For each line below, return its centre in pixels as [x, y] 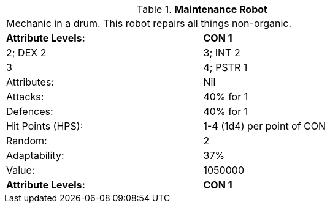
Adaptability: [35, 155]
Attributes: [30, 82]
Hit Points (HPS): [45, 126]
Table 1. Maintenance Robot [202, 9]
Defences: [30, 111]
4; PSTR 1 [225, 67]
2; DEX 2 [26, 53]
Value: [21, 170]
